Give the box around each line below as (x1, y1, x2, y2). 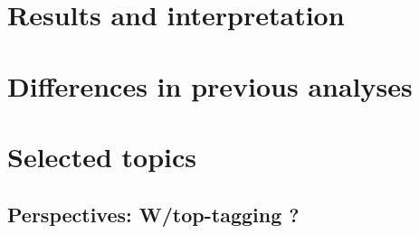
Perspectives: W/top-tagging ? (7, 200, 300, 228)
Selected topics (7, 137, 196, 174)
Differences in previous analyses (7, 67, 413, 104)
